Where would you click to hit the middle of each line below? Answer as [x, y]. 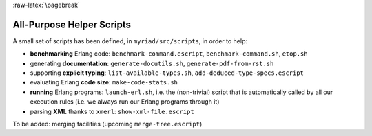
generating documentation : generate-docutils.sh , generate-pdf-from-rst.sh [152, 63]
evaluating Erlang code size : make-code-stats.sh [104, 82]
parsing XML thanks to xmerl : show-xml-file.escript [112, 111]
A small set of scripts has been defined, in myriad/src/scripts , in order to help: [130, 41]
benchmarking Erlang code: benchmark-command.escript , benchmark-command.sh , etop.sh [169, 54]
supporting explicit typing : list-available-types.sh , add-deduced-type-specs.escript [167, 73]
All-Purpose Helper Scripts [72, 24]
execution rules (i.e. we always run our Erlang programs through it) [125, 102]
